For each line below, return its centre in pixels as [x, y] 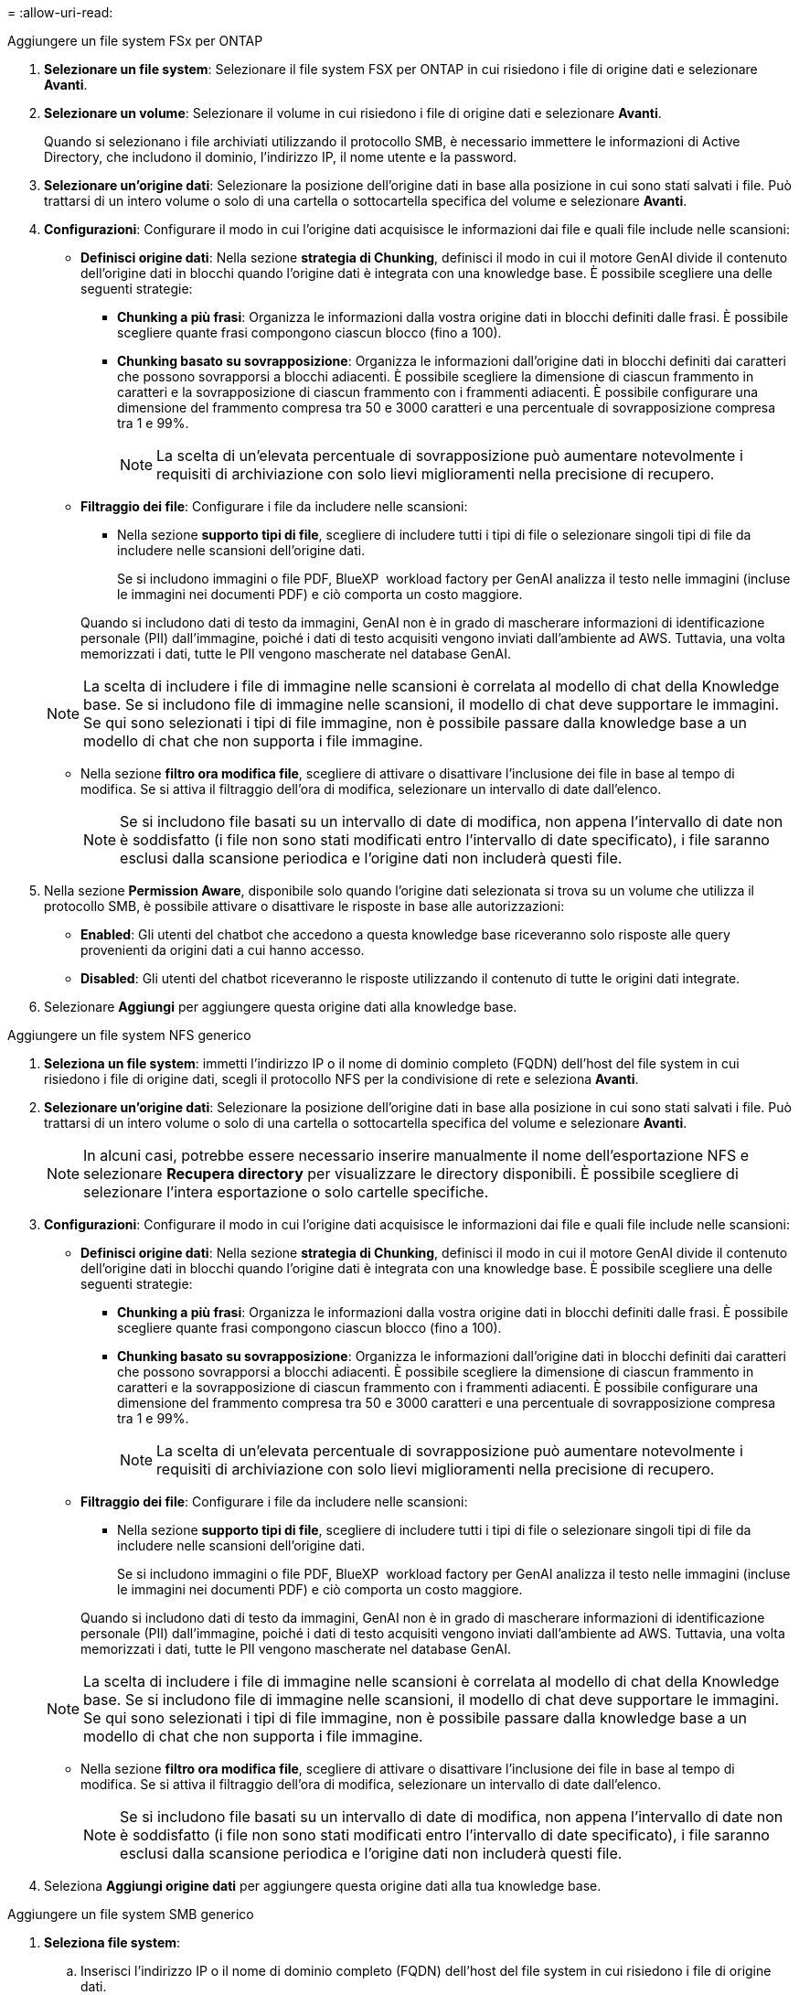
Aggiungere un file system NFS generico [129, 1035]
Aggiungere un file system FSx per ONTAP [135, 41]
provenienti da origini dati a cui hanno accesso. [223, 950]
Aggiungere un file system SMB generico [131, 1914]
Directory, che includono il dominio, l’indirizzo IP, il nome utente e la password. [281, 157]
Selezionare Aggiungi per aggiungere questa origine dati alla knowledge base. [281, 1007]
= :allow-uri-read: [60, 12]
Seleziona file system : [112, 1942]
